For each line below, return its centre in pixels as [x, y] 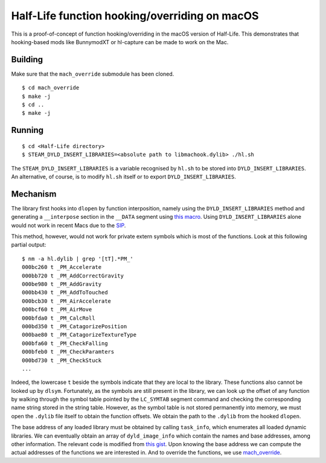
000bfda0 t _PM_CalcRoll [59, 318]
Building [27, 60]
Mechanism [34, 194]
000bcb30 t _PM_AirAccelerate [67, 301]
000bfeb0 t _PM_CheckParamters [68, 352]
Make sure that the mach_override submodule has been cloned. [93, 74]
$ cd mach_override [51, 88]
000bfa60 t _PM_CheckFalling [65, 343]
